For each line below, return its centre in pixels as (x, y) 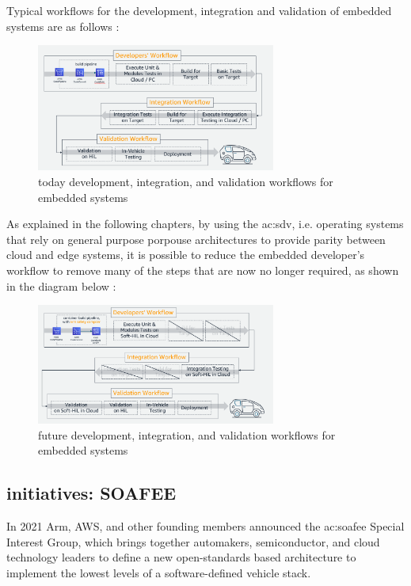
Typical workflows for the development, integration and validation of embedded (199, 10)
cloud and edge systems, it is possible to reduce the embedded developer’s (186, 255)
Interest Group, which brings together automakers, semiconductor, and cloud (193, 541)
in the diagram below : (61, 285)
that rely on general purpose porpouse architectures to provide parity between (196, 239)
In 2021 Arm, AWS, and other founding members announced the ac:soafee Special (205, 526)
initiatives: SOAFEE (91, 493)
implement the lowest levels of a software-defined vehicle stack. (159, 572)
